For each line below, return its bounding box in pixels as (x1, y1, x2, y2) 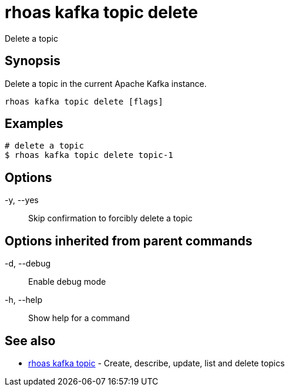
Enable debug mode (28, 277, 106, 287)
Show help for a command (28, 313, 130, 323)
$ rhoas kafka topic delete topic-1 (5, 150, 173, 160)
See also (5, 333, 56, 348)
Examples (5, 116, 63, 132)
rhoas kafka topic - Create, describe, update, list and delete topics (28, 358, 285, 368)
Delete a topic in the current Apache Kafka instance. (5, 78, 207, 89)
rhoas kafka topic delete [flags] (5, 96, 163, 106)
